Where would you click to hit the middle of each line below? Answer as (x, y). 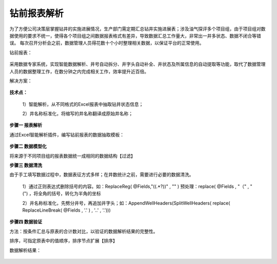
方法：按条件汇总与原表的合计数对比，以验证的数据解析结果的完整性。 (84, 231)
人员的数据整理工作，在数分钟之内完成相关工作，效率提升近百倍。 (79, 71)
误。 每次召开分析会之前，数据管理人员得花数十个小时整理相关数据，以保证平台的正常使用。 (107, 43)
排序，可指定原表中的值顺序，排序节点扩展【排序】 (63, 241)
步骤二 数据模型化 (28, 146)
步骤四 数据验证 (26, 222)
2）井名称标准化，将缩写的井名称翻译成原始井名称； (78, 114)
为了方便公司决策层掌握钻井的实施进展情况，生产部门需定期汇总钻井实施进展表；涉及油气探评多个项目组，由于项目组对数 (137, 29)
